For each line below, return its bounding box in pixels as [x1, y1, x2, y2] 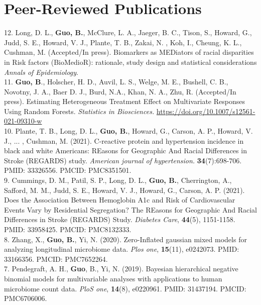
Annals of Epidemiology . [4, 66, 78, 77]
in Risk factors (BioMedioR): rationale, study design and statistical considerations [4, 56, 257, 67]
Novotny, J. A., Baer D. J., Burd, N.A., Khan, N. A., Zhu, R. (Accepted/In [4, 86, 236, 96]
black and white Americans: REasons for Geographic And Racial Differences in [4, 145, 247, 156]
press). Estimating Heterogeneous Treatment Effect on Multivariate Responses [4, 96, 245, 107]
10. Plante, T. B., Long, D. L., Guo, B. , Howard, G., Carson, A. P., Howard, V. [4, 126, 253, 136]
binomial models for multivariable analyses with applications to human [4, 273, 222, 283]
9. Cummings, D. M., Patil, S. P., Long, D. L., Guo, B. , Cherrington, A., [4, 175, 232, 185]
